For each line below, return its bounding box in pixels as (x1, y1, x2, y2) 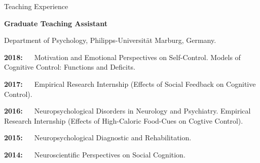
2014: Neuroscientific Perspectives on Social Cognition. (4, 149, 185, 159)
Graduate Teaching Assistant (4, 18, 107, 28)
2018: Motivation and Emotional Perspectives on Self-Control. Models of (4, 51, 241, 62)
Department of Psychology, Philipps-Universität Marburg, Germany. (4, 35, 216, 45)
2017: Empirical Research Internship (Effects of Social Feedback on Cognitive (4, 78, 256, 89)
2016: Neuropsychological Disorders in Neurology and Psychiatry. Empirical (4, 105, 251, 116)
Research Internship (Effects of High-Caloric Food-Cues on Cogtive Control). (4, 115, 243, 126)
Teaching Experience (4, 1, 68, 11)
